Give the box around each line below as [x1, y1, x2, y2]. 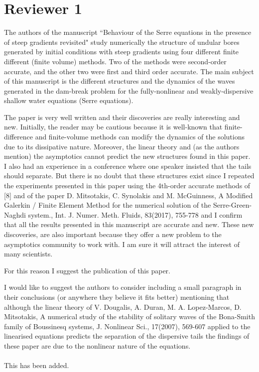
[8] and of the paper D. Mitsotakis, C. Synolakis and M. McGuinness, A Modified [4, 190, 253, 200]
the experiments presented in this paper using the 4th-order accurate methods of [4, 180, 251, 191]
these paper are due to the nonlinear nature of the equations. [4, 340, 191, 351]
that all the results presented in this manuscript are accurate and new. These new [4, 219, 254, 230]
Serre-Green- [213, 200, 252, 210]
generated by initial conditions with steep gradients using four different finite [4, 46, 239, 57]
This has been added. [4, 360, 69, 371]
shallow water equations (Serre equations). [4, 95, 133, 106]
